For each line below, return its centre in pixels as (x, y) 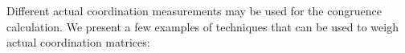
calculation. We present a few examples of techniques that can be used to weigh (202, 26)
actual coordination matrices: (78, 42)
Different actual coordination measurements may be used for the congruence (194, 10)
